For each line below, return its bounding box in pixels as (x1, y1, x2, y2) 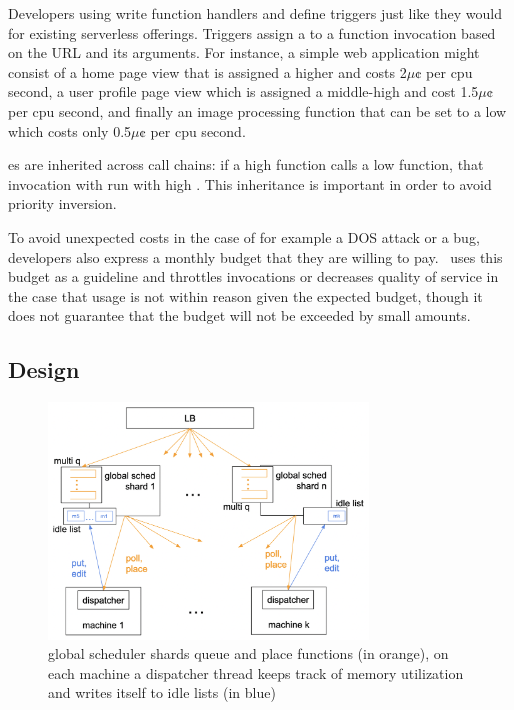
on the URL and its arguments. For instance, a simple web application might (8, 42, 480, 63)
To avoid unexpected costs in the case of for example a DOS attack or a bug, (8, 226, 480, 247)
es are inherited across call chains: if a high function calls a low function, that (8, 154, 484, 175)
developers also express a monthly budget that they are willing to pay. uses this (8, 246, 503, 267)
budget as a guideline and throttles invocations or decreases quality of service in (8, 266, 499, 287)
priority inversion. (8, 193, 117, 214)
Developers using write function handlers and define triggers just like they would (8, 3, 502, 23)
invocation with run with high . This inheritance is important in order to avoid (8, 173, 492, 194)
